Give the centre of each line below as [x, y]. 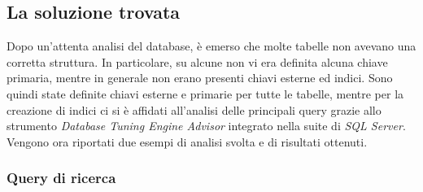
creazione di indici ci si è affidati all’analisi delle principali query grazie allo [194, 109]
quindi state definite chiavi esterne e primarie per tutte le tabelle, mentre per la [205, 93]
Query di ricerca [61, 178]
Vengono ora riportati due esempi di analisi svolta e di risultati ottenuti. [187, 141]
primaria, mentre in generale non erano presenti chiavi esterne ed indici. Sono [200, 78]
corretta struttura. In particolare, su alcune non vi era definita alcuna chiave [197, 61]
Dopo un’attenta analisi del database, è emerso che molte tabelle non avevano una [211, 46]
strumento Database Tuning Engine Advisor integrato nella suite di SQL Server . [206, 126]
